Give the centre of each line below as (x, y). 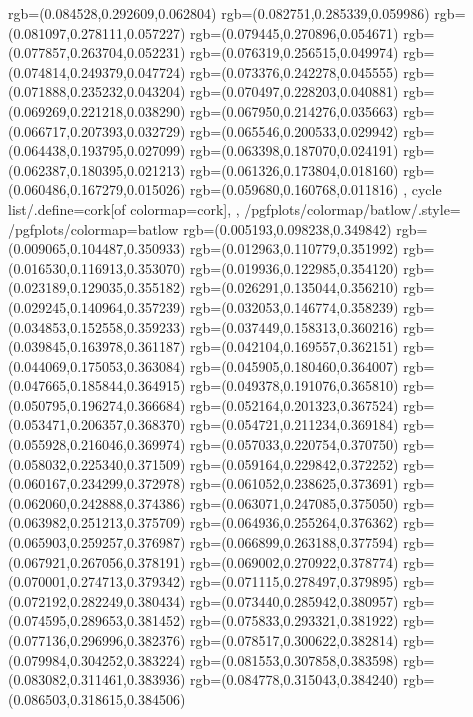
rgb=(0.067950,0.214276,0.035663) (294, 110)
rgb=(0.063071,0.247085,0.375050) (294, 502)
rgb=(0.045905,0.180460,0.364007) (294, 365)
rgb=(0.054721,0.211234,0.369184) (294, 424)
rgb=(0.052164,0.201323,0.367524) (294, 404)
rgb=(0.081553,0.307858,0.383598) (294, 659)
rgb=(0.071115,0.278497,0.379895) (294, 581)
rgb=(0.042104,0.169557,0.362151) (294, 346)
